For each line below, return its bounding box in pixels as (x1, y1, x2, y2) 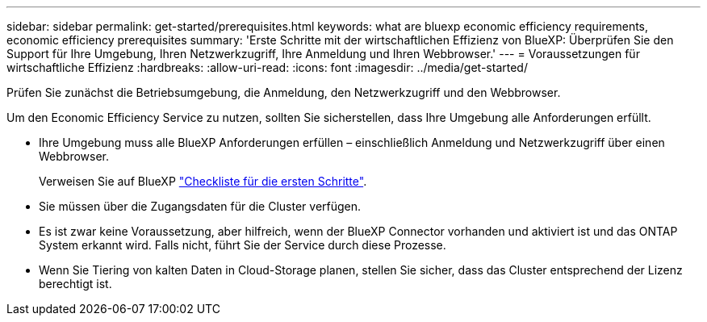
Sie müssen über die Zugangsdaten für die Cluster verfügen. (39, 199, 362, 213)
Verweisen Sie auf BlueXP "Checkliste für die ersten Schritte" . (39, 174, 367, 188)
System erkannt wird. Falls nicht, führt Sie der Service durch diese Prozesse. (39, 238, 446, 252)
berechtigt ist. (39, 277, 112, 291)
